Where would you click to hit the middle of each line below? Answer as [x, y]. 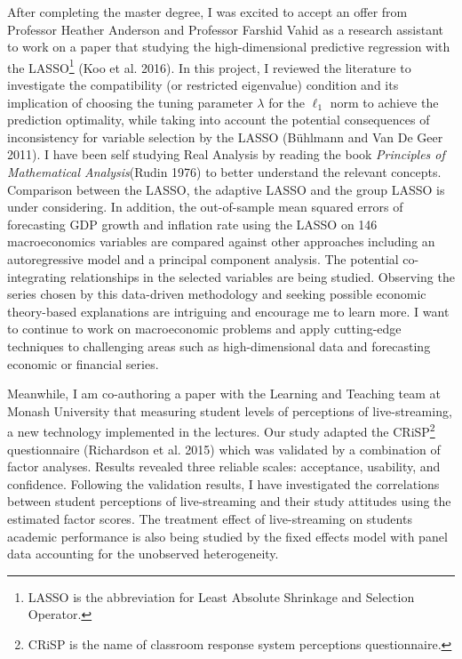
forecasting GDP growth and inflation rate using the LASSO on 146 [192, 224]
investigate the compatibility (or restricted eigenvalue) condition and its [203, 85]
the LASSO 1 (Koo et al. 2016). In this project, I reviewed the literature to [209, 66]
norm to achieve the [384, 102]
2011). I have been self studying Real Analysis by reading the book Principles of [226, 154]
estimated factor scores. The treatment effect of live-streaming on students [210, 518]
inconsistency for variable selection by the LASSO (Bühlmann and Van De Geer [225, 137]
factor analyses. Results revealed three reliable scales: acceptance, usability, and [224, 466]
